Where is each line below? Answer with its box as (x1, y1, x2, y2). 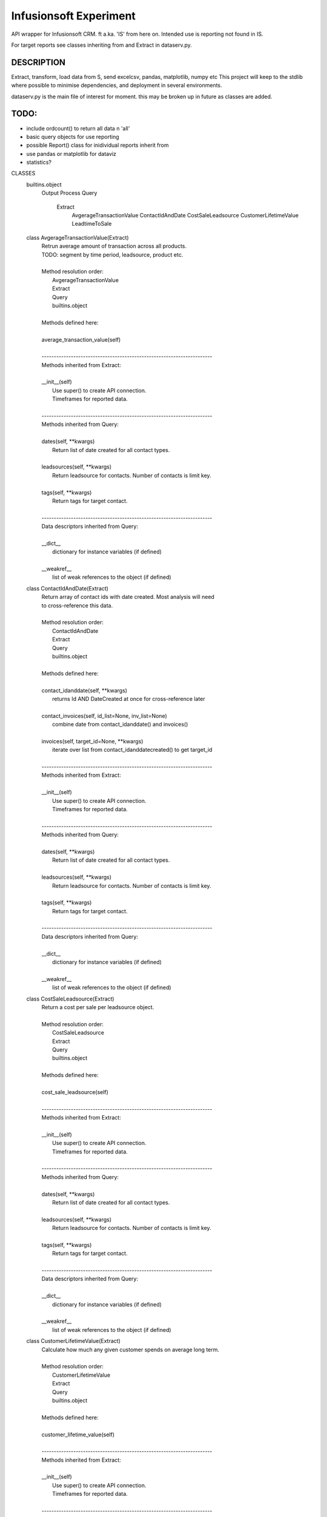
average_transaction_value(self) (41, 336, 121, 343)
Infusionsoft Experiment (11, 9, 136, 22)
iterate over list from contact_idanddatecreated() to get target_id (52, 746, 213, 754)
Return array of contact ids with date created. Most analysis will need (41, 593, 215, 601)
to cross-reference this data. (41, 601, 113, 609)
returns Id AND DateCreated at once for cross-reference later (52, 695, 205, 702)
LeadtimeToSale (71, 220, 112, 228)
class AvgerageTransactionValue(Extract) (26, 234, 130, 241)
